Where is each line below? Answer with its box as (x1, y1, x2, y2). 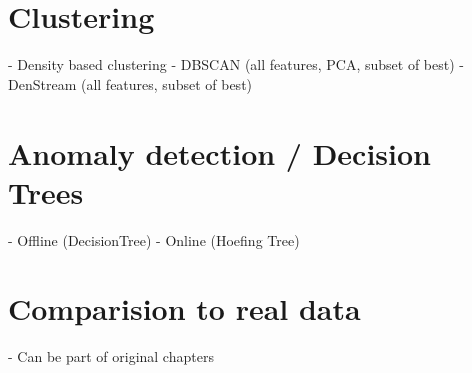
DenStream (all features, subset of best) (8, 73, 253, 94)
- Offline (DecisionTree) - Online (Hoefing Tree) (8, 229, 300, 250)
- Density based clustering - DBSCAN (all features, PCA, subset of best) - (8, 54, 464, 75)
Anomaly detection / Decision (8, 132, 431, 173)
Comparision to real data (8, 288, 361, 329)
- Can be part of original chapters (8, 346, 214, 367)
